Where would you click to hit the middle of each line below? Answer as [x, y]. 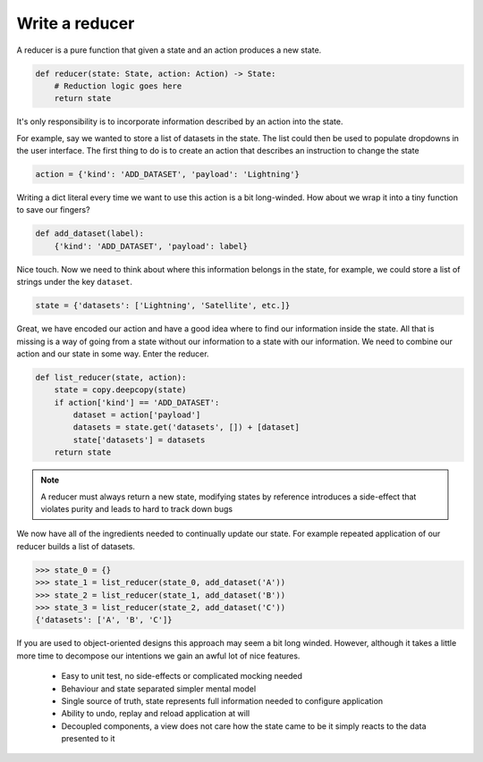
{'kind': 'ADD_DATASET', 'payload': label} [151, 246]
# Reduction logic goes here [118, 86]
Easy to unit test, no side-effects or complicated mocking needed [182, 676]
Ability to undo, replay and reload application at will [156, 714]
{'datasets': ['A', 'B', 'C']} [104, 620]
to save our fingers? [53, 210]
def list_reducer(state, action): [111, 377]
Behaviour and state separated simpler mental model [159, 689]
